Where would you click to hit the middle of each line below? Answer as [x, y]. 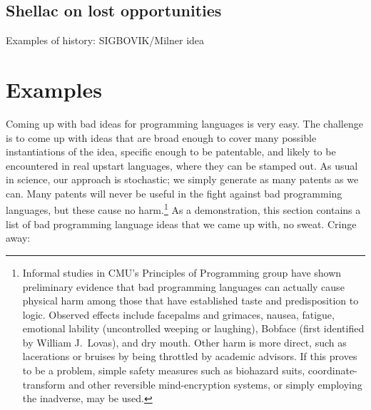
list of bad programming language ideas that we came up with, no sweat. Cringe [181, 224]
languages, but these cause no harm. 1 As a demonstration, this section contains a [183, 209]
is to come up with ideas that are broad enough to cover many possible [161, 137]
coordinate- [332, 370]
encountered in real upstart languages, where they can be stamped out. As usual [182, 165]
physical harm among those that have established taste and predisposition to [190, 301]
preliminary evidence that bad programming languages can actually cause [183, 286]
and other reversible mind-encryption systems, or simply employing [215, 384]
